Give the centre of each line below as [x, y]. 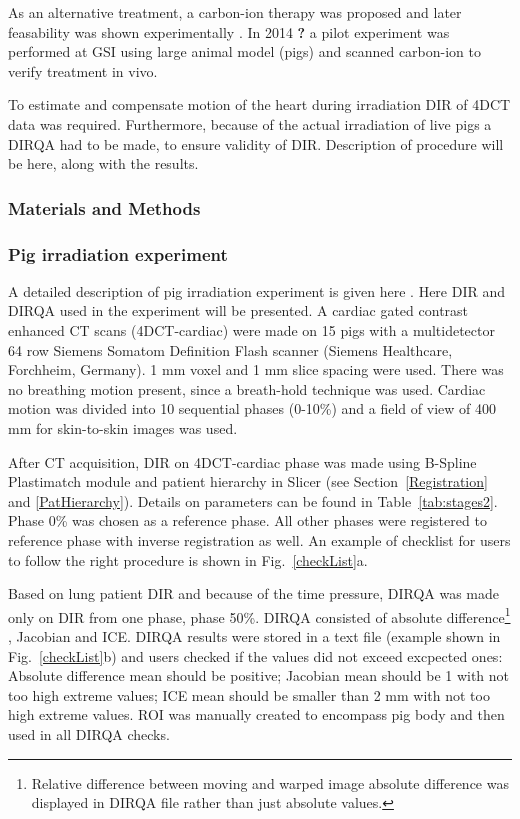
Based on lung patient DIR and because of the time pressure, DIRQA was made [253, 593]
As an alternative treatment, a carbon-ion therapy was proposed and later [235, 12]
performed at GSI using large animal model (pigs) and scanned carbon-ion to [245, 51]
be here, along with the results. [103, 163]
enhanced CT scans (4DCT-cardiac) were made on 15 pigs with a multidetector [251, 330]
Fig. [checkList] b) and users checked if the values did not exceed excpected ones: [255, 655]
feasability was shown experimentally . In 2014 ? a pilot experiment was [229, 31]
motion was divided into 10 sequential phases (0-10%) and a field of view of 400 [252, 408]
